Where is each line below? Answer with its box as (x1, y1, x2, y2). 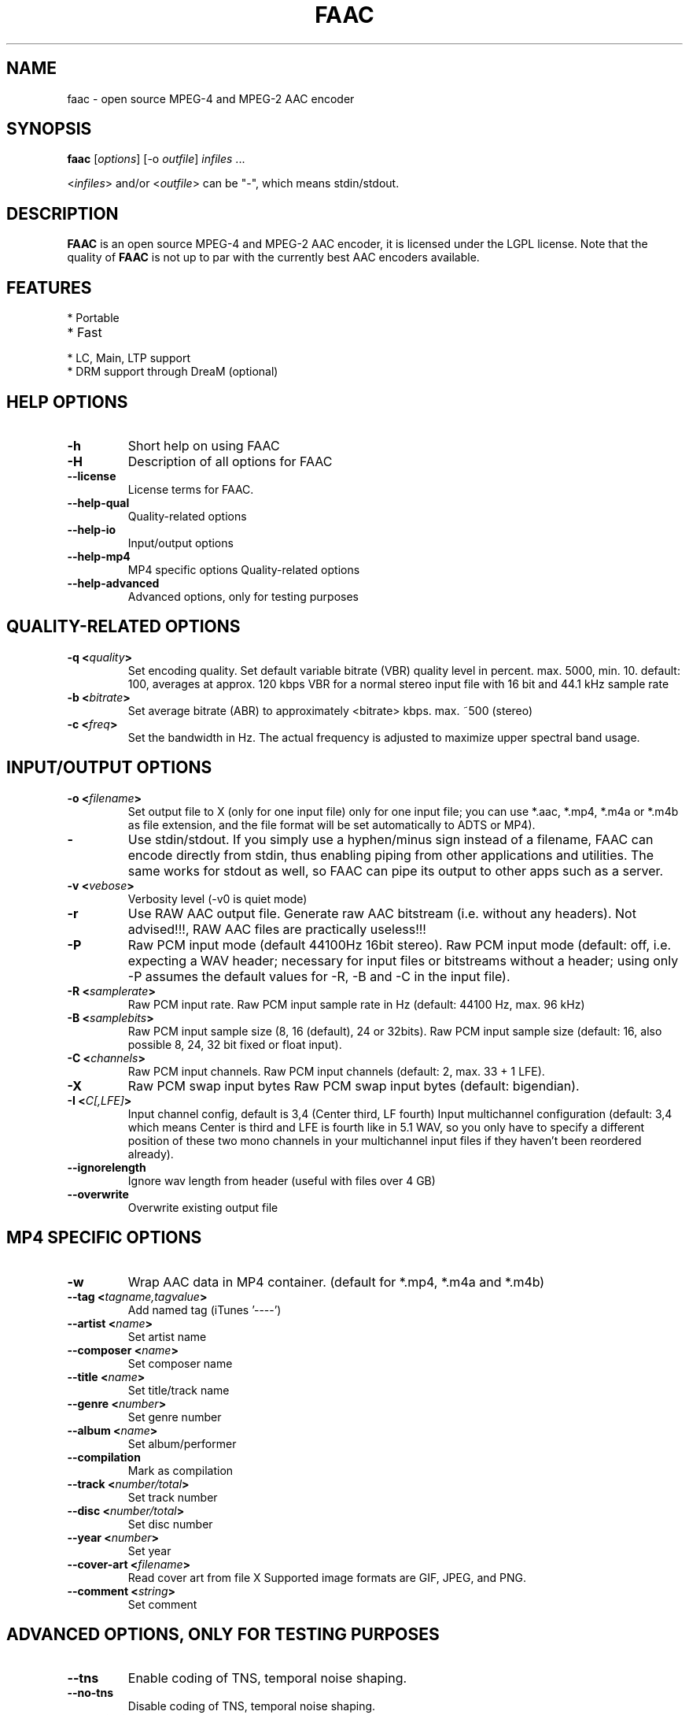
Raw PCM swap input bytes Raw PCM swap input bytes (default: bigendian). (127, 1077, 580, 1094)
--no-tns (67, 1686, 114, 1700)
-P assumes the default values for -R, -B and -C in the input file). (127, 968, 510, 984)
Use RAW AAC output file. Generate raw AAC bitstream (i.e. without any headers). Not (127, 905, 636, 921)
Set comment (127, 1597, 197, 1611)
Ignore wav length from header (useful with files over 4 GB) (127, 1173, 436, 1187)
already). (127, 1146, 174, 1161)
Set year (127, 1543, 171, 1558)
